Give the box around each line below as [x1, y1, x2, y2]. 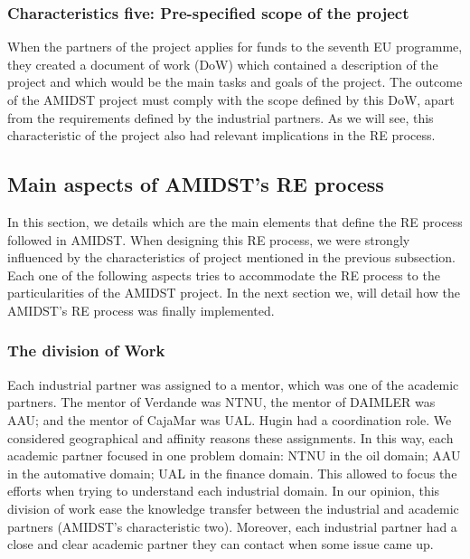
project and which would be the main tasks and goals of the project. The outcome [7, 72, 463, 91]
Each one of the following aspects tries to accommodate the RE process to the [7, 265, 440, 284]
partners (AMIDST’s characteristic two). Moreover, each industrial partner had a [7, 516, 457, 535]
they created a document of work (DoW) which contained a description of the [7, 54, 438, 73]
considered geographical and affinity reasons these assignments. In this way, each [7, 428, 454, 447]
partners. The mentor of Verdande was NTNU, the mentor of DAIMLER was [7, 393, 436, 412]
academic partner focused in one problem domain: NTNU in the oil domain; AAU [7, 446, 461, 465]
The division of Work [7, 339, 165, 362]
